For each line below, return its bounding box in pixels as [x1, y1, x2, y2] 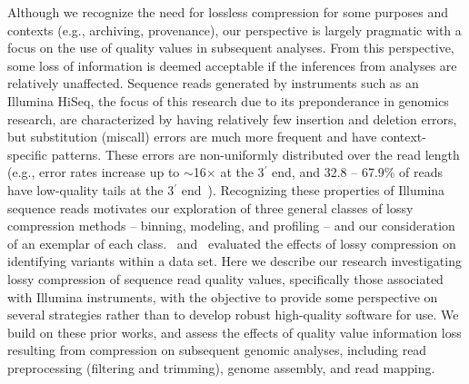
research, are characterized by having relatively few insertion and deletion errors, [7, 109, 457, 128]
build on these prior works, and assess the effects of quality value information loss [7, 322, 462, 341]
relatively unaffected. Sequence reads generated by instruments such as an [7, 74, 419, 93]
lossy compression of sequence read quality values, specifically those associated [7, 269, 444, 288]
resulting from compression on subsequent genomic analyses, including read [7, 340, 427, 359]
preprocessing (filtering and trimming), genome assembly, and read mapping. [7, 358, 435, 377]
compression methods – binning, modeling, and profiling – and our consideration [7, 216, 455, 235]
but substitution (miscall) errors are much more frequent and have [7, 127, 377, 146]
